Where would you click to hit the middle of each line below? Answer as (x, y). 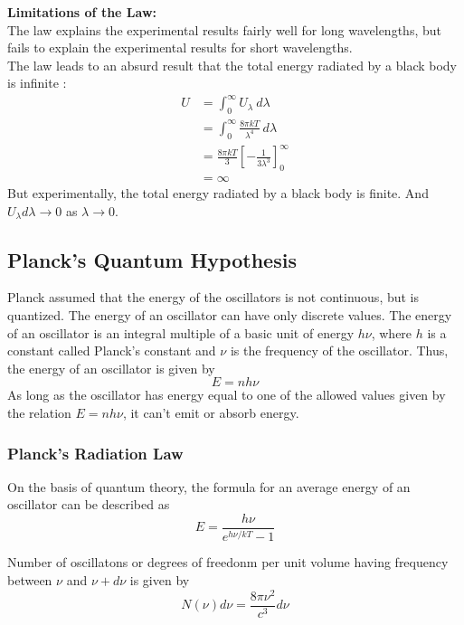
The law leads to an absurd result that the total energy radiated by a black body (232, 65)
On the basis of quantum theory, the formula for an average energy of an (209, 486)
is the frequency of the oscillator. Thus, (339, 350)
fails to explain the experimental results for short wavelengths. (180, 47)
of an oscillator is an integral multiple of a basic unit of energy (181, 332)
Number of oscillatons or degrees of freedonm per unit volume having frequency (228, 562)
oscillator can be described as (89, 504)
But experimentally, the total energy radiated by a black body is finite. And (218, 193)
